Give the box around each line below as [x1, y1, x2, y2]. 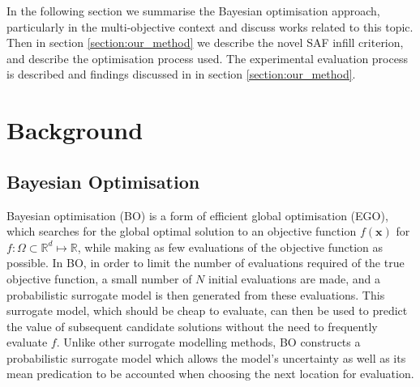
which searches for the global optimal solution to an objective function [6, 223, 357, 240]
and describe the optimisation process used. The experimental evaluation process [6, 49, 408, 66]
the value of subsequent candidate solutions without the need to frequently [6, 317, 378, 334]
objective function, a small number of [6, 270, 192, 287]
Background [6, 113, 144, 147]
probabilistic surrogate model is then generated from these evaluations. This [6, 286, 385, 303]
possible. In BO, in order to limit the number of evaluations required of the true [6, 254, 405, 271]
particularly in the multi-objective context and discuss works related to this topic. [6, 18, 414, 35]
